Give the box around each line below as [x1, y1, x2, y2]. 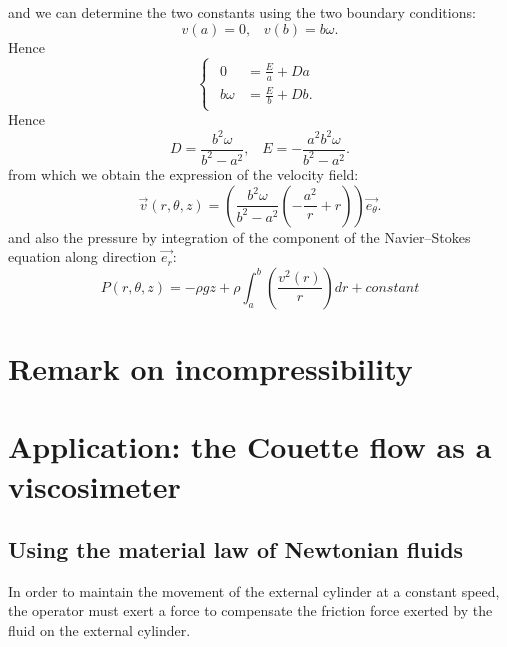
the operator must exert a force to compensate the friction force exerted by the [8, 600, 493, 621]
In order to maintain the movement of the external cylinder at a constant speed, [8, 580, 500, 601]
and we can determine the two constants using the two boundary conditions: [8, 2, 476, 22]
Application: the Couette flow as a [8, 426, 492, 467]
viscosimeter [8, 465, 181, 506]
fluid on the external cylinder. [8, 620, 191, 641]
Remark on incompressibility [8, 347, 413, 388]
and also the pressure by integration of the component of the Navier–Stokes [8, 226, 471, 247]
